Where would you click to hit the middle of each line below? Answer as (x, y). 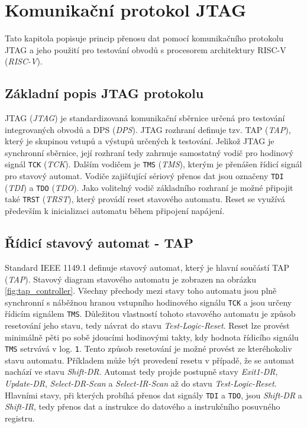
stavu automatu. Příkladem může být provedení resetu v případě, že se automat (150, 360)
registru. (20, 418)
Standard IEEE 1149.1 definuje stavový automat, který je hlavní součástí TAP (147, 267)
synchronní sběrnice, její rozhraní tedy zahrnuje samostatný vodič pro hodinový (149, 152)
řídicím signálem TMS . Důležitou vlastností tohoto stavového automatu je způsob (150, 314)
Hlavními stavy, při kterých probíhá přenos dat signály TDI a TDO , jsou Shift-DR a (153, 395)
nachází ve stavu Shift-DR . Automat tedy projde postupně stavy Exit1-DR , (141, 372)
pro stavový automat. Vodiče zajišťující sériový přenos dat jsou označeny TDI (144, 176)
